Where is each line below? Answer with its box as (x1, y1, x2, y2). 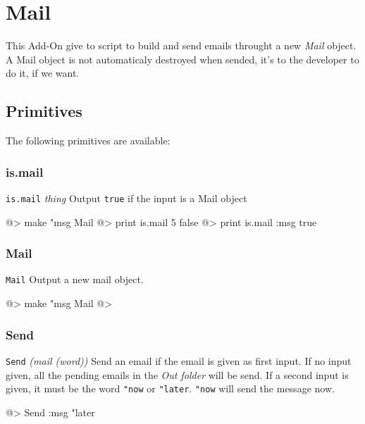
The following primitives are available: (6, 133, 171, 148)
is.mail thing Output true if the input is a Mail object (6, 190, 247, 205)
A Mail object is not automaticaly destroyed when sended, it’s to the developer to (6, 51, 359, 66)
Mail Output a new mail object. (6, 272, 144, 287)
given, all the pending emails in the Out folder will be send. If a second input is (6, 367, 349, 382)
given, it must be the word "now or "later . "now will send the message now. (6, 381, 335, 396)
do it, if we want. (6, 66, 80, 80)
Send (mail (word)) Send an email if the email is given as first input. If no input (6, 353, 352, 368)
